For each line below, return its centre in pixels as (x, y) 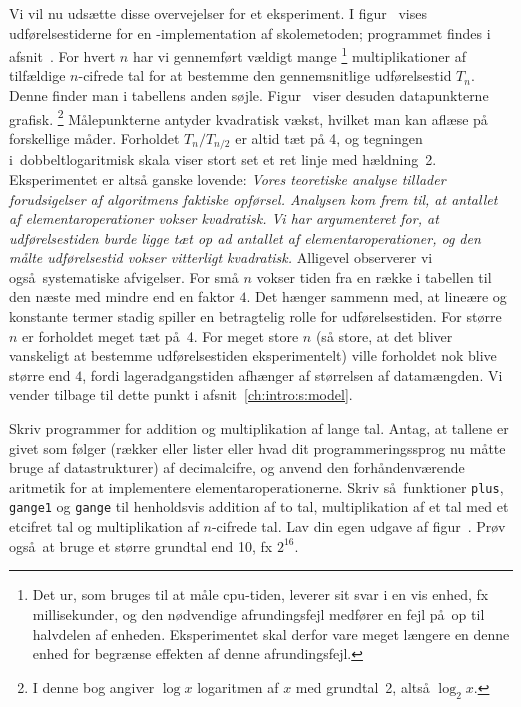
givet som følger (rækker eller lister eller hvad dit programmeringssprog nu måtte (257, 447)
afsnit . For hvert (62, 55)
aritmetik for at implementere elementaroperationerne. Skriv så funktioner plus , (256, 486)
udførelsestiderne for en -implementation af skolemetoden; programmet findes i (250, 32)
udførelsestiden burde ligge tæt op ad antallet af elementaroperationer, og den (245, 237)
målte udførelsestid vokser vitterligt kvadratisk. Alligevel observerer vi (221, 257)
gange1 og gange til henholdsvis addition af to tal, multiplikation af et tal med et (259, 506)
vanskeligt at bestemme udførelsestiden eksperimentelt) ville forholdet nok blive (253, 355)
